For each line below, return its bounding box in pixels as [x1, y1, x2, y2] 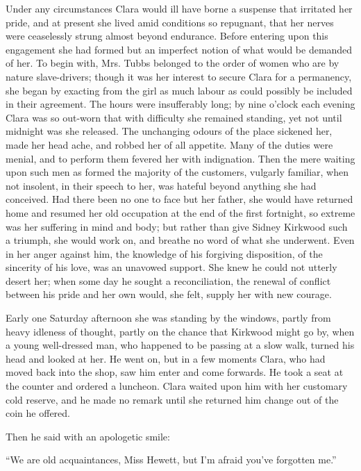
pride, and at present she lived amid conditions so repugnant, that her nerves [6, 15, 334, 29]
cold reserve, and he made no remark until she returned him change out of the [6, 392, 339, 406]
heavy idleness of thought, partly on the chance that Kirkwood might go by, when [6, 324, 355, 338]
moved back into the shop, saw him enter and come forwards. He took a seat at [6, 365, 344, 379]
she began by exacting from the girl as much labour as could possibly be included [6, 83, 353, 97]
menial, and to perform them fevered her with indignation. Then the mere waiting [6, 151, 355, 165]
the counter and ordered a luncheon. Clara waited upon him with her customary [6, 379, 348, 393]
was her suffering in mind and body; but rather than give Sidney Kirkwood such [6, 219, 348, 233]
